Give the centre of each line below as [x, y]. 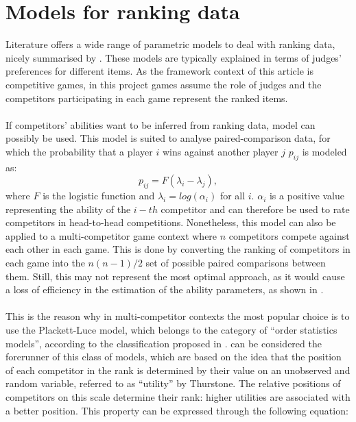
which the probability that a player [79, 151]
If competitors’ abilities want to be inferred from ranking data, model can [161, 124]
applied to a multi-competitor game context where [111, 235]
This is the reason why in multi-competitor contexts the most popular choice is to [178, 316]
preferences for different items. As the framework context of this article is [159, 71]
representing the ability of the [68, 209]
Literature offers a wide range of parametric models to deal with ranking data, [170, 44]
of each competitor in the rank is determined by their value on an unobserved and [178, 370]
